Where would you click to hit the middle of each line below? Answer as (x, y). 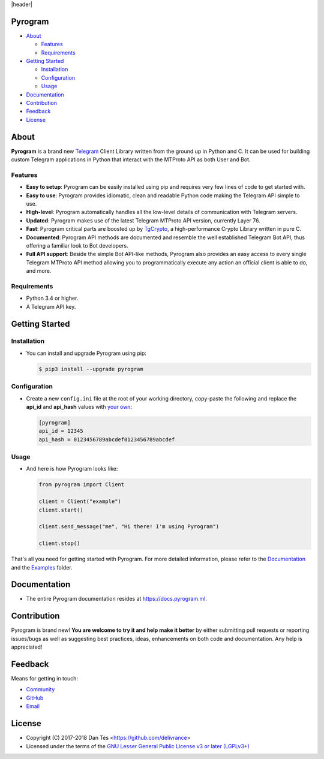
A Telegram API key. (51, 306)
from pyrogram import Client (82, 485)
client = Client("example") (80, 502)
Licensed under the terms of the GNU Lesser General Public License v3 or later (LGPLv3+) (138, 746)
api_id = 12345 (61, 431)
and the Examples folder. (42, 567)
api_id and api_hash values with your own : (79, 406)
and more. (39, 271)
